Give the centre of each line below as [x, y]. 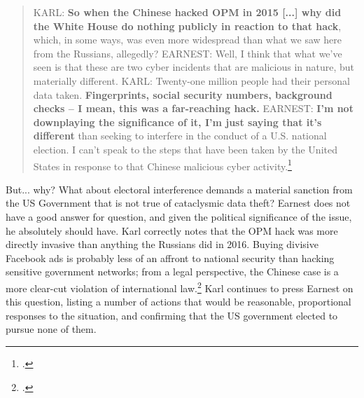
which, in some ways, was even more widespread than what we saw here [188, 40]
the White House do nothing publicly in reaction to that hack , [187, 26]
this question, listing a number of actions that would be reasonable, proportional [178, 302]
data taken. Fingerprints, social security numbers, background [183, 94]
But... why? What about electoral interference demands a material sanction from [179, 189]
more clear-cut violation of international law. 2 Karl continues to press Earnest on [180, 287]
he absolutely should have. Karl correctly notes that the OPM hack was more [172, 230]
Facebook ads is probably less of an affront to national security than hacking [170, 258]
